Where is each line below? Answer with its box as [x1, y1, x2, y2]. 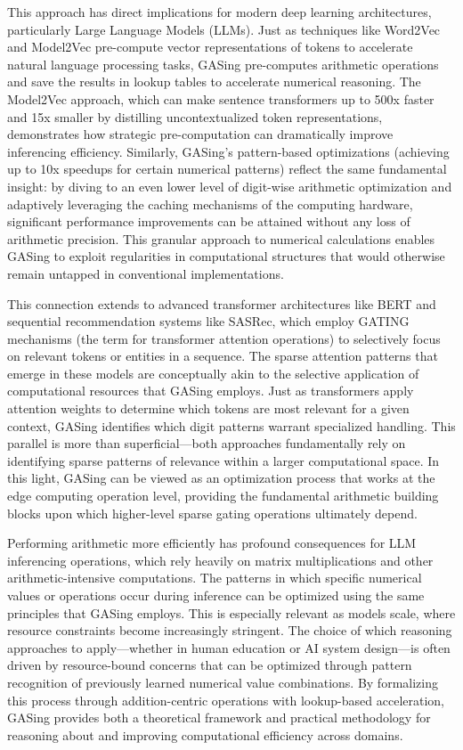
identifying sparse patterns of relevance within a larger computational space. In [7, 451, 440, 469]
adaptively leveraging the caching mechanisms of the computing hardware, [7, 194, 413, 213]
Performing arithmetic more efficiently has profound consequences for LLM [7, 534, 417, 552]
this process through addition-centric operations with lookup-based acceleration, [7, 690, 445, 709]
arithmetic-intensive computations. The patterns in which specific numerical [7, 568, 422, 587]
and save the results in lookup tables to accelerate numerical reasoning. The [7, 72, 421, 91]
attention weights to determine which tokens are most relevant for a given [7, 399, 410, 418]
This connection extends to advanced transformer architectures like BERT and [7, 294, 436, 313]
